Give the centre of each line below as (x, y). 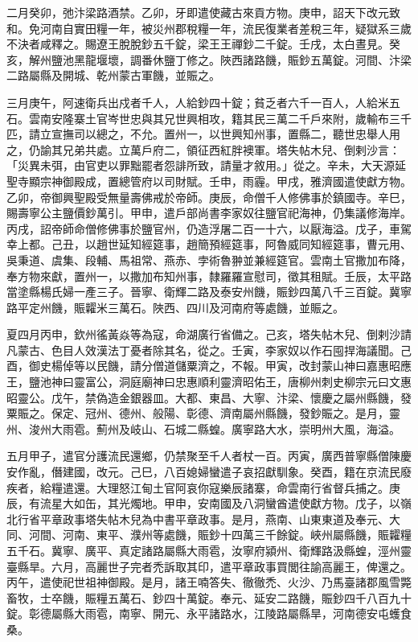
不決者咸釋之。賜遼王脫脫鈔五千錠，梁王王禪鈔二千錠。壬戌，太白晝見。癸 (203, 44)
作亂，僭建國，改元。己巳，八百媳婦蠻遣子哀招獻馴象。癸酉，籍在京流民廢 (214, 472)
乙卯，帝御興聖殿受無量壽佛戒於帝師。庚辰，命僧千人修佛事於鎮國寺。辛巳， (209, 197)
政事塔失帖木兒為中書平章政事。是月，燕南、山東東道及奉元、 (225, 519)
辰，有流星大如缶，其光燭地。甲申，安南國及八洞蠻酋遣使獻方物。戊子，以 (203, 503)
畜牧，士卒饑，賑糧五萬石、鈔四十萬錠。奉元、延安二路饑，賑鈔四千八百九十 (209, 597)
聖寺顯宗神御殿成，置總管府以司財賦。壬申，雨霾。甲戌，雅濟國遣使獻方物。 (209, 181)
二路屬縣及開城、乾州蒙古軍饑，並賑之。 (113, 75)
